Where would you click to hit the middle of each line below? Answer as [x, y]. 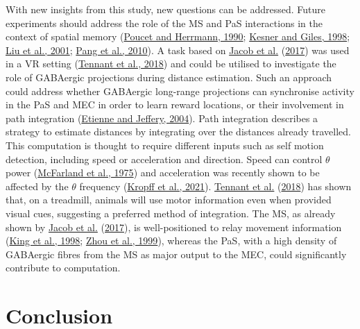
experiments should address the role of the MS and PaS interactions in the [164, 23]
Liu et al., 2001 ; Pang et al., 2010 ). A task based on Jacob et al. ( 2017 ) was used [178, 50]
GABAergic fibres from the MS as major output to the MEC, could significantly [176, 254]
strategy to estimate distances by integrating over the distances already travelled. [179, 132]
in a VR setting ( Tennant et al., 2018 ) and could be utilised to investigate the [171, 64]
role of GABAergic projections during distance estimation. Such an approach [169, 77]
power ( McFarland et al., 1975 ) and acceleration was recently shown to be [163, 172]
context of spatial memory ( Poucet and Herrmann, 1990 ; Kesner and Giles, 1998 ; [178, 36]
